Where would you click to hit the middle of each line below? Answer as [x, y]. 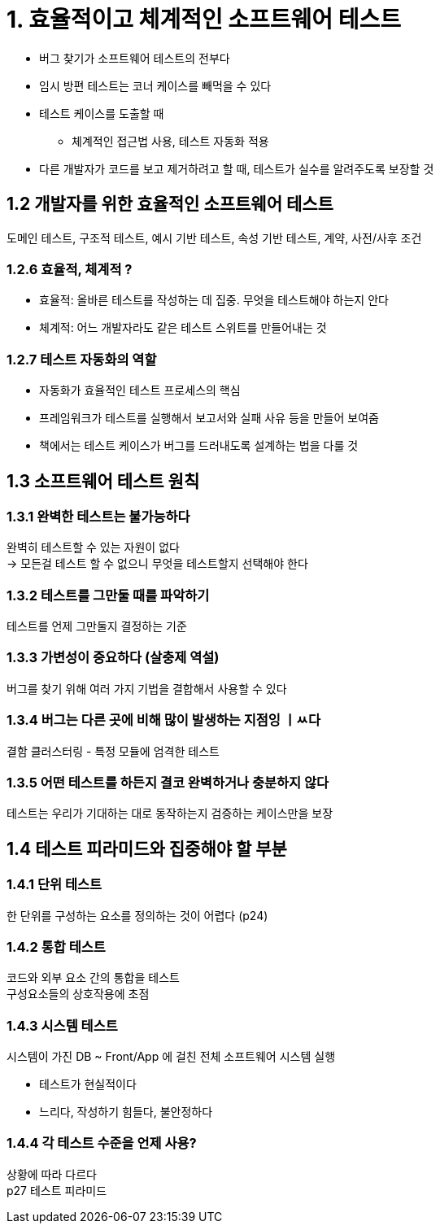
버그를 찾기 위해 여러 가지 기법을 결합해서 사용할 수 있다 [147, 688]
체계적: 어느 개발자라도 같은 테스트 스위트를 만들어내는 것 [183, 328]
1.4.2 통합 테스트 [56, 946]
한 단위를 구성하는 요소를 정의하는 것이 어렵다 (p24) [137, 915]
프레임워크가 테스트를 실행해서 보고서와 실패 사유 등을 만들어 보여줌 [209, 418]
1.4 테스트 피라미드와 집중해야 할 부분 [147, 848]
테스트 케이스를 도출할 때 [102, 113]
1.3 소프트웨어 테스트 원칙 [103, 481]
